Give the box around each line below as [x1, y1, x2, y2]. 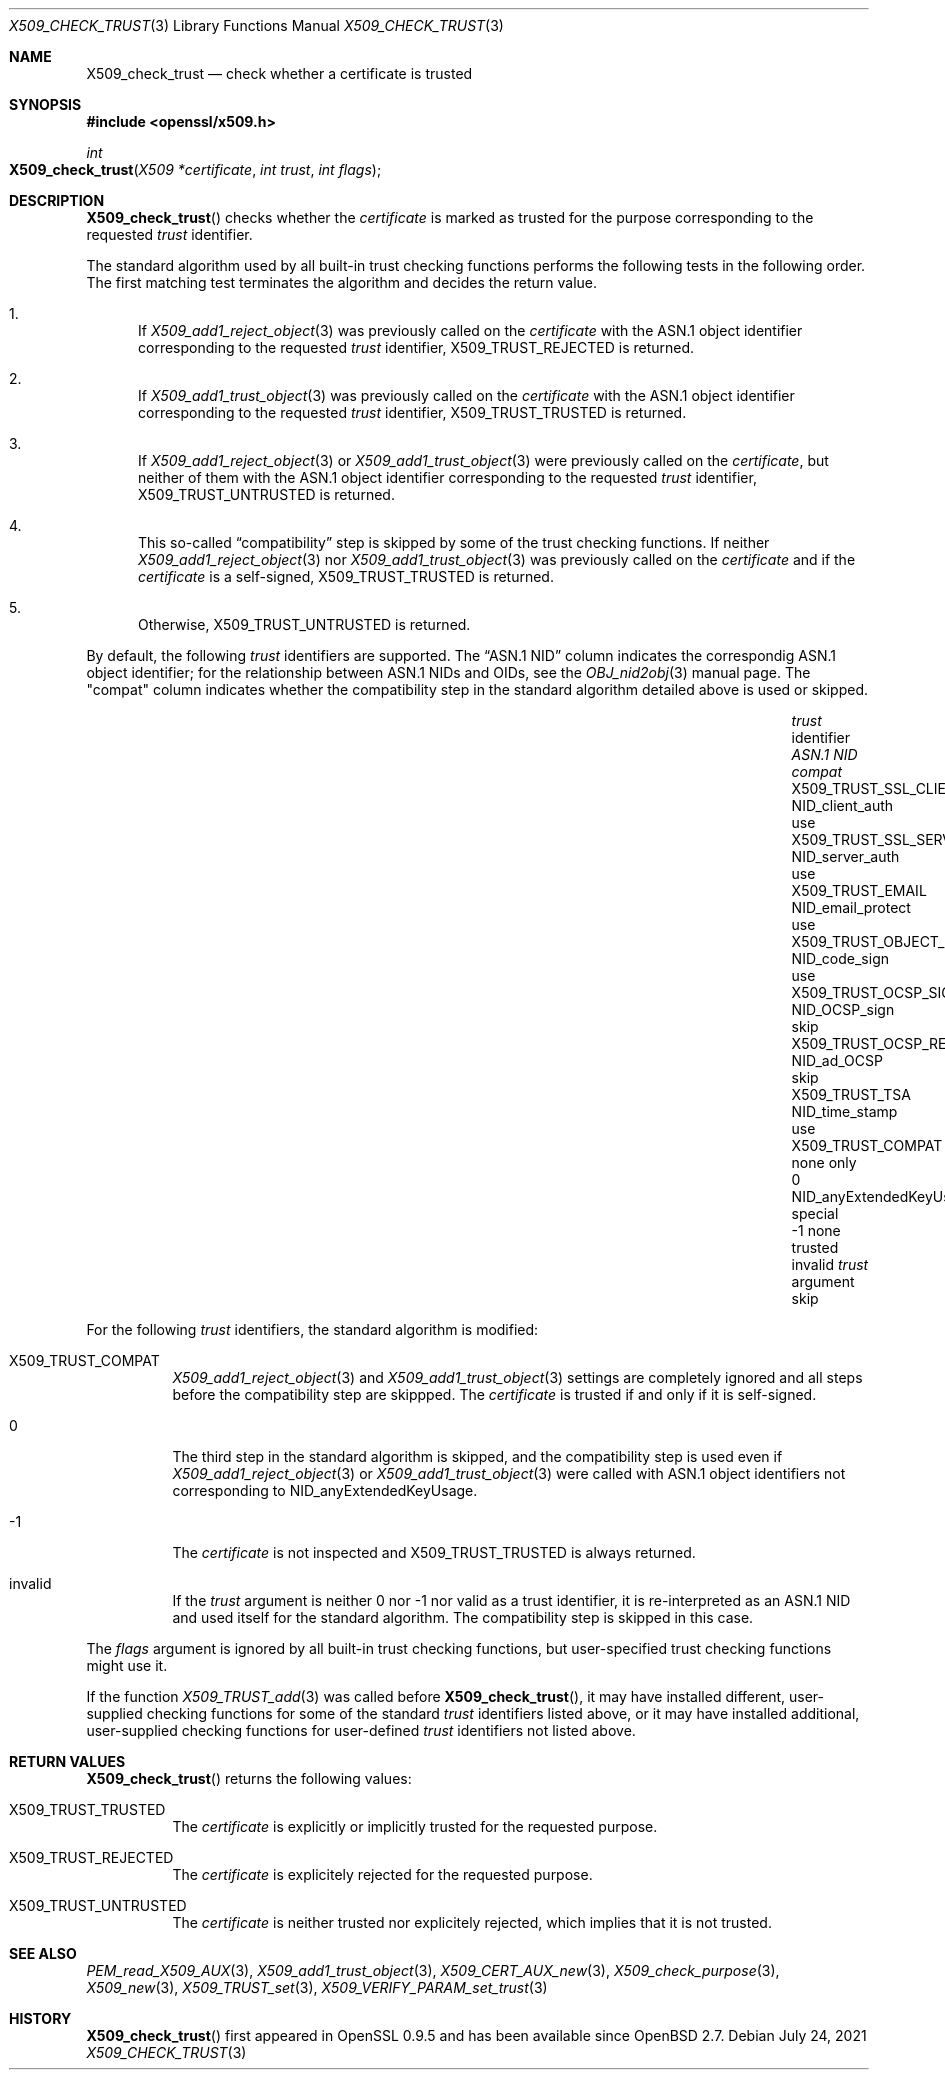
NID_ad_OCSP [791, 1052, 883, 1069]
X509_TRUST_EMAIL [791, 882, 927, 899]
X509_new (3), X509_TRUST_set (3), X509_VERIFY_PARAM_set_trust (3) [86, 1979, 548, 1996]
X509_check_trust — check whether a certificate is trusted [86, 65, 473, 82]
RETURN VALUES [9, 1753, 126, 1770]
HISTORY [9, 2010, 72, 2027]
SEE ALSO [9, 1945, 77, 1962]
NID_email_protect [791, 899, 911, 916]
